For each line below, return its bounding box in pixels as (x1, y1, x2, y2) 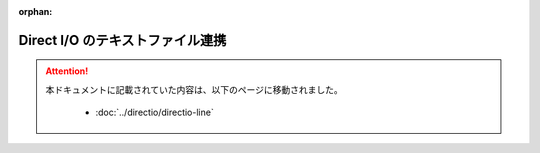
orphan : (18, 6, 53, 17)
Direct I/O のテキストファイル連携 (18, 31, 227, 49)
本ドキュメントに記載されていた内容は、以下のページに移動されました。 (45, 83, 344, 95)
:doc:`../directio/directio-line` (95, 106, 214, 119)
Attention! (45, 65, 89, 77)
